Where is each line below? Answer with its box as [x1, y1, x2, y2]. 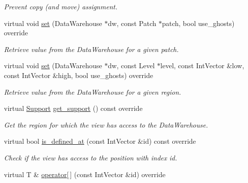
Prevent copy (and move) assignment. [4, 1, 118, 11]
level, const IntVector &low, [160, 60, 245, 71]
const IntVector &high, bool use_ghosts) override [4, 70, 153, 80]
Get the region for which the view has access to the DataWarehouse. [4, 119, 208, 130]
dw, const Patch [108, 18, 156, 28]
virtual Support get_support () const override [4, 103, 143, 113]
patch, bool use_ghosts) [162, 18, 235, 28]
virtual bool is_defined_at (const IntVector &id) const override [4, 136, 196, 146]
